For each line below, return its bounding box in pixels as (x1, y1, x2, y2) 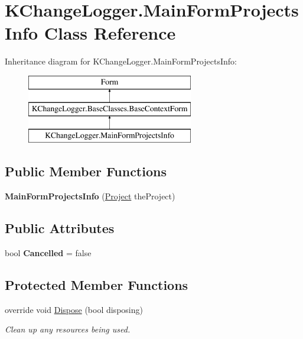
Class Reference (44, 21, 176, 45)
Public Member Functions (5, 162, 167, 180)
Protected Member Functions (5, 275, 188, 293)
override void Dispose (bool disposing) (5, 303, 143, 315)
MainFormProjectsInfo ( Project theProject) (5, 190, 175, 202)
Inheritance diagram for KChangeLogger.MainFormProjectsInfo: (5, 55, 237, 67)
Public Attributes (5, 219, 115, 237)
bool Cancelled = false (5, 246, 92, 259)
